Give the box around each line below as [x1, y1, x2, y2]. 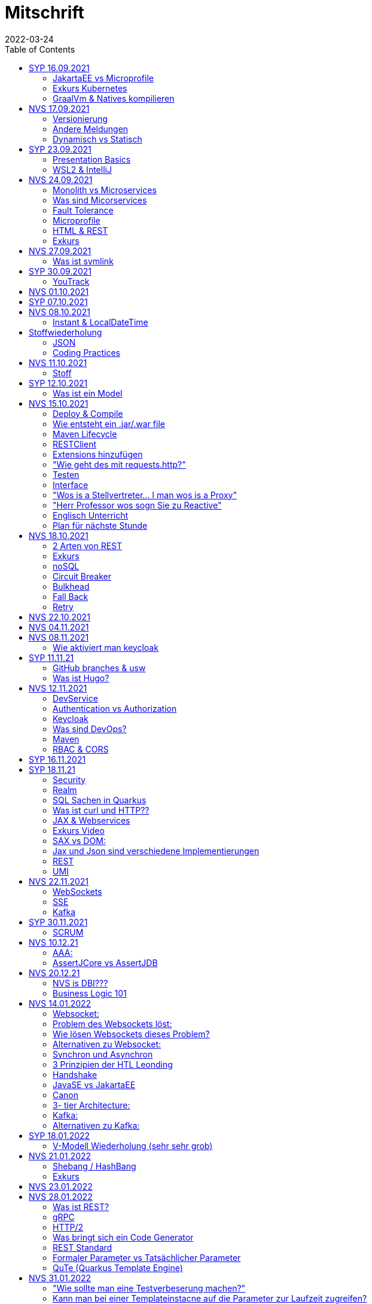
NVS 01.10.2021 [29, 286, 89, 297]
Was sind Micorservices [53, 194, 147, 205]
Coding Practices [53, 347, 120, 358]
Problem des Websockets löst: [53, 1018, 172, 1029]
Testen [53, 469, 80, 480]
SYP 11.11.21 [29, 652, 74, 663]
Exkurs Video [53, 825, 105, 836]
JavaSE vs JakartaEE [53, 1079, 136, 1090]
